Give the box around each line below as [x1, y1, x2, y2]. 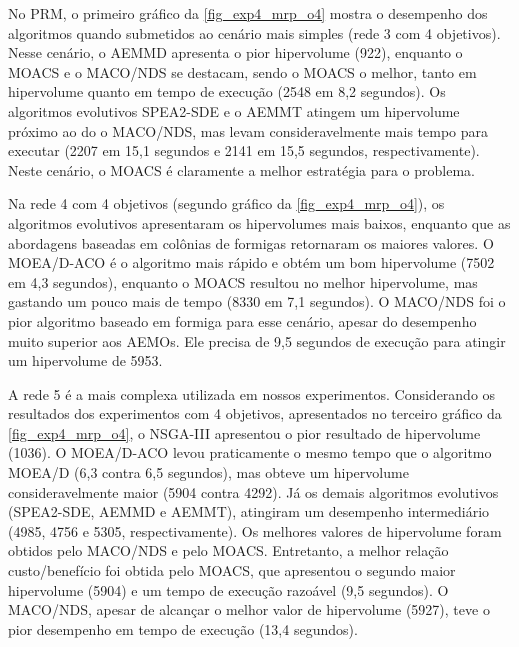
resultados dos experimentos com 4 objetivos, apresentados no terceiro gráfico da [8, 403, 502, 424]
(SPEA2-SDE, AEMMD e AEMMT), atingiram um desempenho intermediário [8, 501, 490, 522]
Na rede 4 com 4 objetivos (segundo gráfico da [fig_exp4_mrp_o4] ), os [8, 193, 445, 214]
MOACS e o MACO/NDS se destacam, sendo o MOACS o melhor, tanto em [8, 61, 477, 82]
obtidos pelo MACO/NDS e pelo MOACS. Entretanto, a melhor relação [8, 540, 449, 561]
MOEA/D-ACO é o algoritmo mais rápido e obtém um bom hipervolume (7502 [8, 252, 495, 273]
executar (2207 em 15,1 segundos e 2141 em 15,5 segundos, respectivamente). [8, 140, 480, 161]
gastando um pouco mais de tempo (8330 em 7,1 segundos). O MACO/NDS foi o [8, 291, 506, 312]
